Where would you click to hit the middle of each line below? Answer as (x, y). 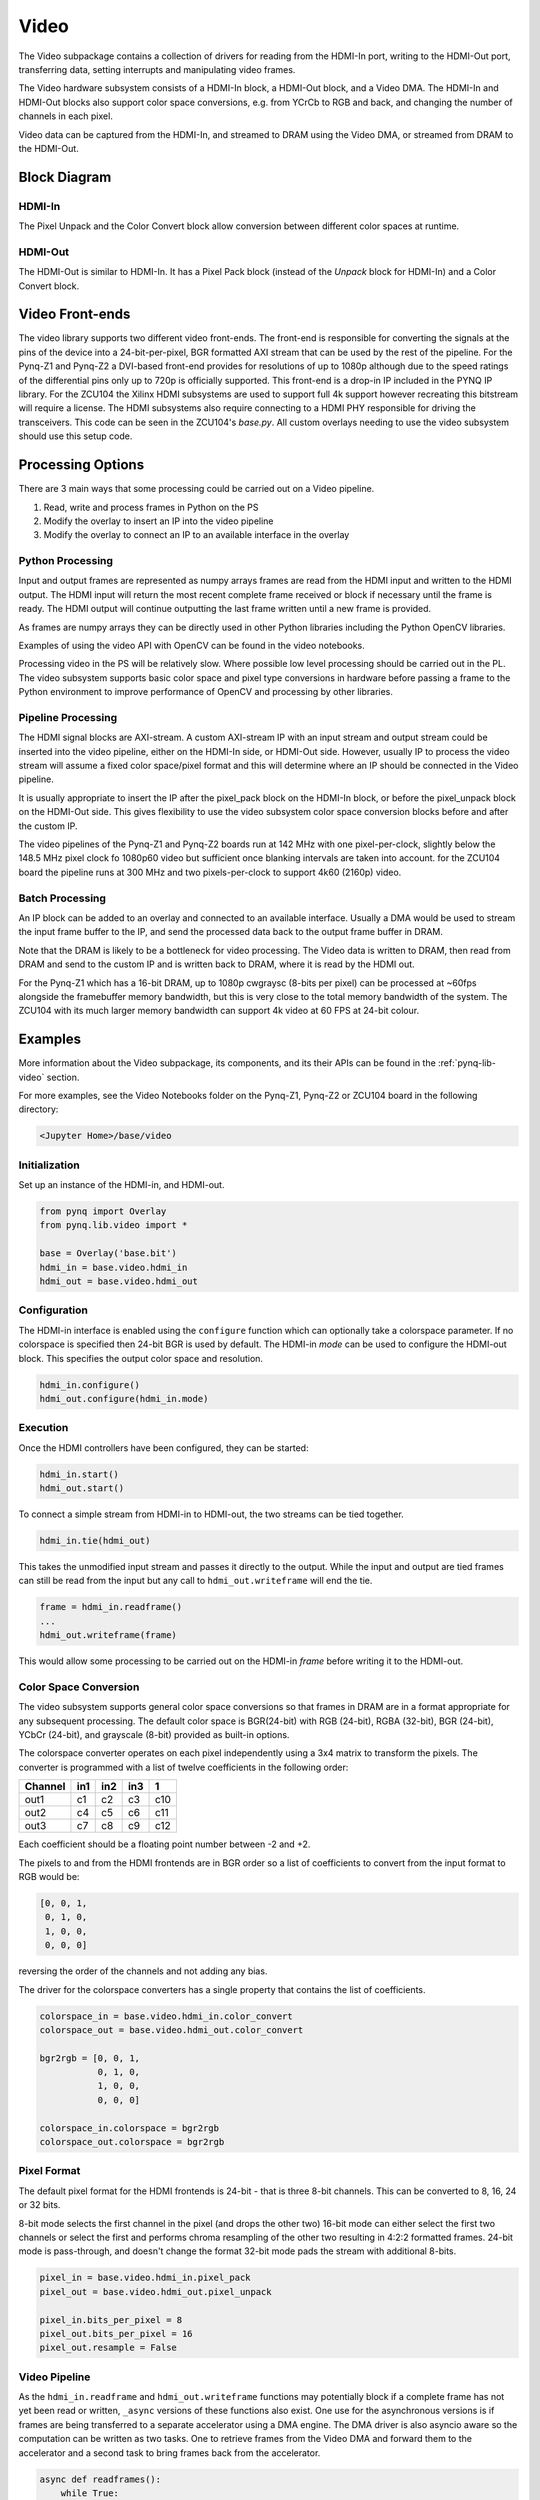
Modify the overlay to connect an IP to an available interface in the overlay (196, 535)
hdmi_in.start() (79, 1474)
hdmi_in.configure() (89, 1384)
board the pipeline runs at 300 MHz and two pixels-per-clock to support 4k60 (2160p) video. (210, 872)
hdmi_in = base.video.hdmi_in (113, 1267)
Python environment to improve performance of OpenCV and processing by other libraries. (206, 692)
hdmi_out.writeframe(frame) (108, 1635)
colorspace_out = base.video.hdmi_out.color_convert (171, 2029)
